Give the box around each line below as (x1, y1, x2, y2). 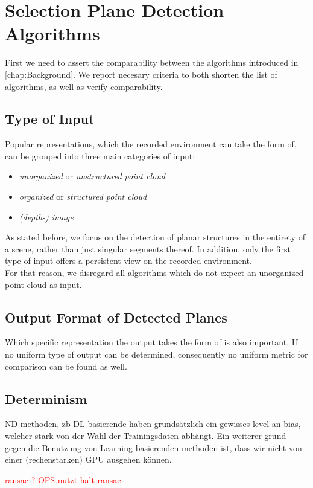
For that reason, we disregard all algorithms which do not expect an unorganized (5, 266, 304, 279)
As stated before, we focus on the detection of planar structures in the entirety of (5, 231, 305, 243)
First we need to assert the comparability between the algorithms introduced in (5, 56, 299, 69)
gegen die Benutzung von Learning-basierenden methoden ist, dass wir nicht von (5, 441, 302, 454)
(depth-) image (19, 210, 74, 223)
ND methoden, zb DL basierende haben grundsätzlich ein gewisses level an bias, (5, 417, 301, 430)
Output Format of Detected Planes (5, 307, 227, 326)
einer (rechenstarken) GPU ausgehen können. (5, 453, 172, 466)
